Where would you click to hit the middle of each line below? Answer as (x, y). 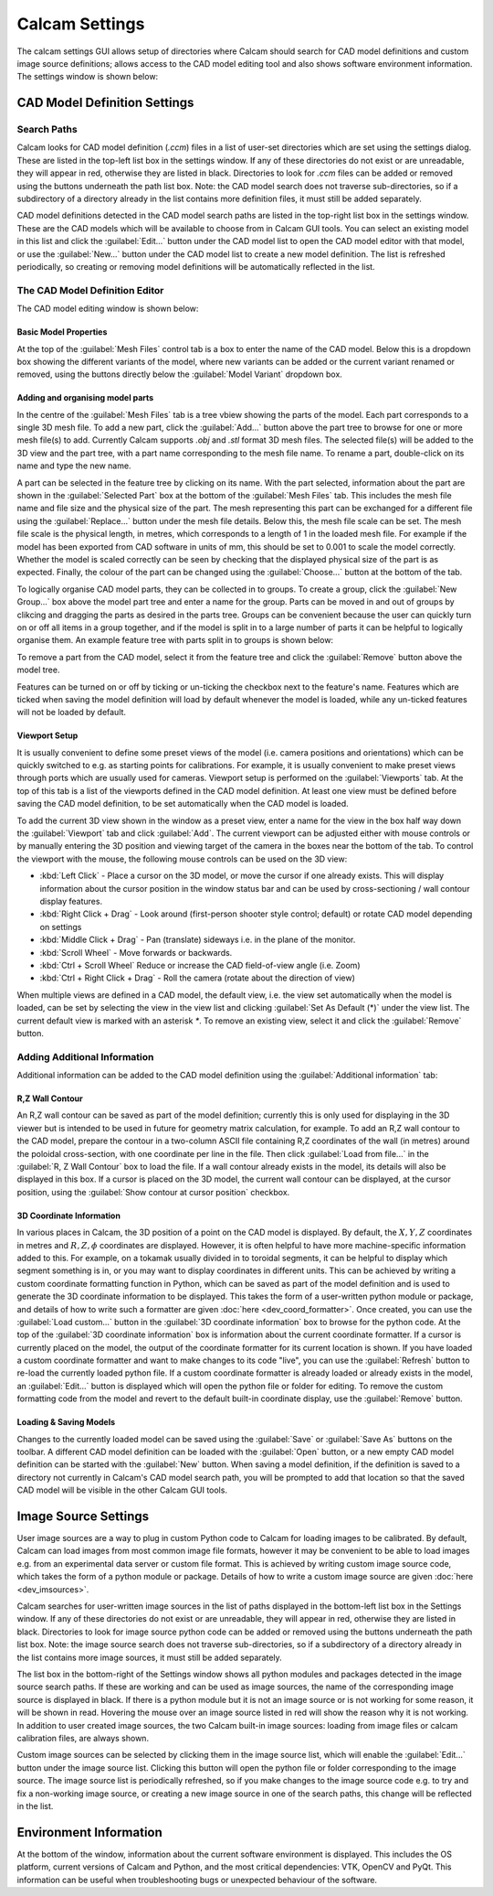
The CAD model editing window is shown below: (108, 309)
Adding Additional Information (85, 1056)
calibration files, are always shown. (83, 1738)
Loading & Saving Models (66, 1422)
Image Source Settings (83, 1516)
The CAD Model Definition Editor (90, 290)
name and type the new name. (74, 466)
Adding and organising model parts (85, 398)
